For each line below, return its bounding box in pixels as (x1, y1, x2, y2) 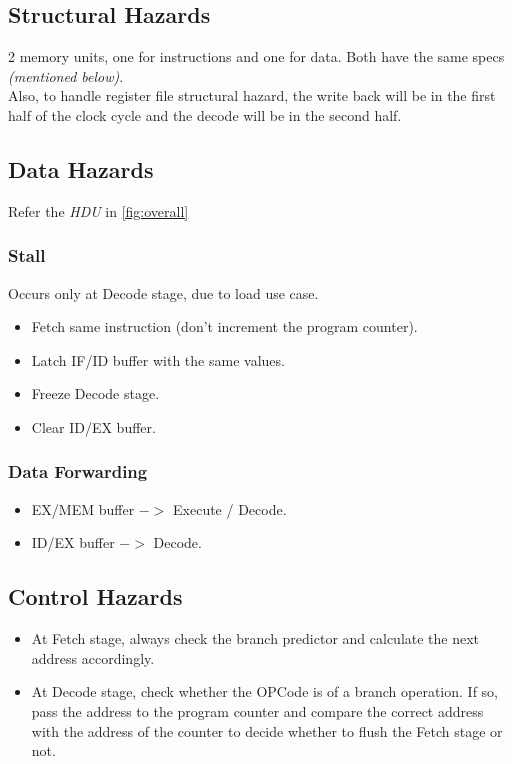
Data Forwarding (8, 459, 148, 484)
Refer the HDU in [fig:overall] (8, 200, 189, 221)
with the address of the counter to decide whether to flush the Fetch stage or (31, 720, 503, 741)
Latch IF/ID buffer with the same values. (31, 349, 285, 370)
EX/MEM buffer (31, 498, 135, 519)
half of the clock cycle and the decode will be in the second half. (8, 104, 402, 125)
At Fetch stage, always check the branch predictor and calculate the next (31, 628, 480, 649)
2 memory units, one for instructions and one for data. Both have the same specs (8, 46, 505, 67)
